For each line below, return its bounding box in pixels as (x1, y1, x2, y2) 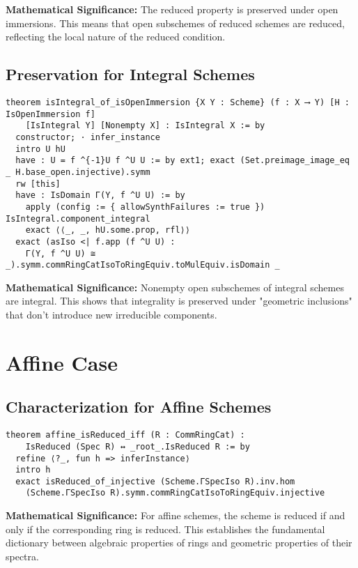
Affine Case (6, 348, 118, 376)
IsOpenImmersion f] (6, 109, 95, 119)
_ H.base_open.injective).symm (6, 167, 150, 177)
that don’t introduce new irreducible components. (6, 307, 217, 322)
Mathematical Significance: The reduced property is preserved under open (6, 2, 338, 16)
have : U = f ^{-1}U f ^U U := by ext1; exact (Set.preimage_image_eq (15, 155, 350, 166)
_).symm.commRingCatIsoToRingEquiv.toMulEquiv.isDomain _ (6, 260, 280, 270)
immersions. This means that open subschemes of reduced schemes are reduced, (6, 15, 345, 30)
